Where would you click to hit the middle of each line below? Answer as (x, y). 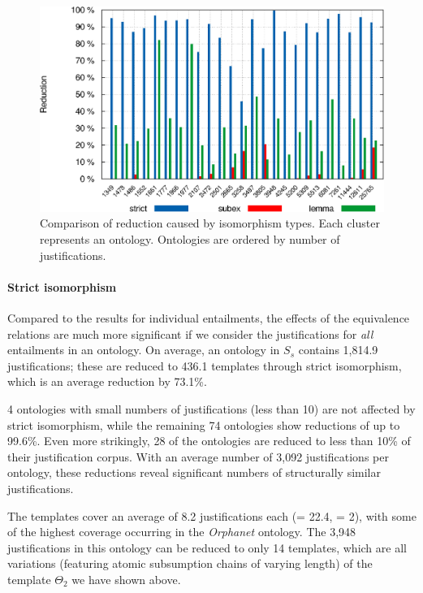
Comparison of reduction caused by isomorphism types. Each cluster (210, 223)
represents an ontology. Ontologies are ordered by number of (190, 239)
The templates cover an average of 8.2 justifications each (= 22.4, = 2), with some (212, 515)
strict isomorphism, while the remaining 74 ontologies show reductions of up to (204, 424)
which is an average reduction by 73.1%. (107, 381)
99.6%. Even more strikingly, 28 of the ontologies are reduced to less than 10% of (209, 441)
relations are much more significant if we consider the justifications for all (190, 333)
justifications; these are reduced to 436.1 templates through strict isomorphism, (205, 365)
